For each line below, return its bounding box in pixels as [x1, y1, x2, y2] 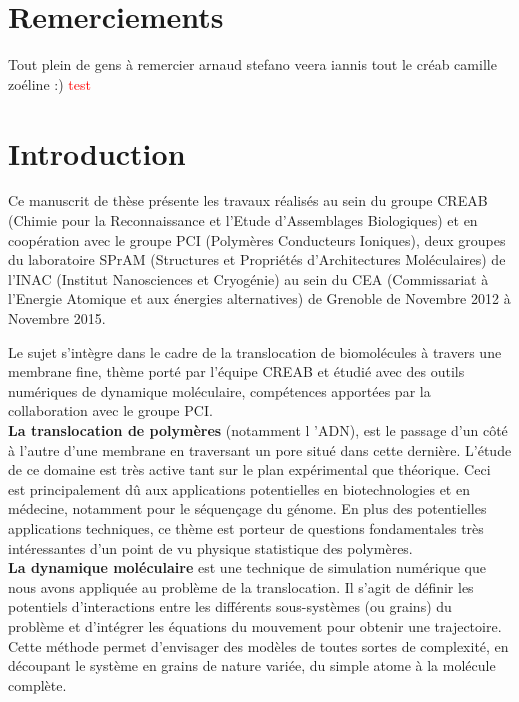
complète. [8, 674, 67, 695]
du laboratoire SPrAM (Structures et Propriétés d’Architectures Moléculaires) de [8, 249, 506, 270]
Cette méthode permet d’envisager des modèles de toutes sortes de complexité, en [8, 635, 509, 656]
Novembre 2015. [8, 308, 106, 328]
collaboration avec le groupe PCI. [8, 400, 213, 421]
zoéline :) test [8, 73, 91, 94]
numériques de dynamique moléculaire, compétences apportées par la [8, 380, 431, 401]
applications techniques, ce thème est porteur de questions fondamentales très [8, 517, 484, 538]
